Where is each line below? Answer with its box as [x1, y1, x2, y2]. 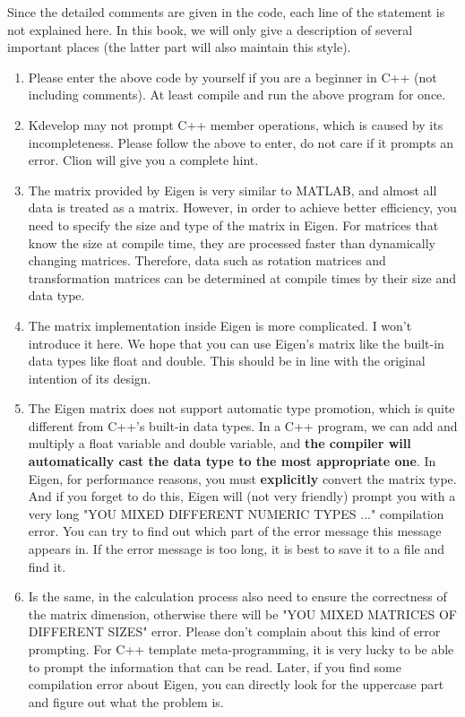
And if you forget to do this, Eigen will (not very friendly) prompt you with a [28, 487, 456, 505]
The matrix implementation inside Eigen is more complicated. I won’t [28, 315, 412, 334]
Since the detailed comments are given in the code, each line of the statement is [7, 3, 445, 21]
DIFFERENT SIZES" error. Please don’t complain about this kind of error [28, 622, 441, 641]
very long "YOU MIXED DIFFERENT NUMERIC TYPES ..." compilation [28, 504, 444, 523]
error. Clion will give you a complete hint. [28, 151, 259, 169]
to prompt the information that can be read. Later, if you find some [28, 657, 401, 676]
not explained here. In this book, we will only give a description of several [7, 20, 413, 39]
